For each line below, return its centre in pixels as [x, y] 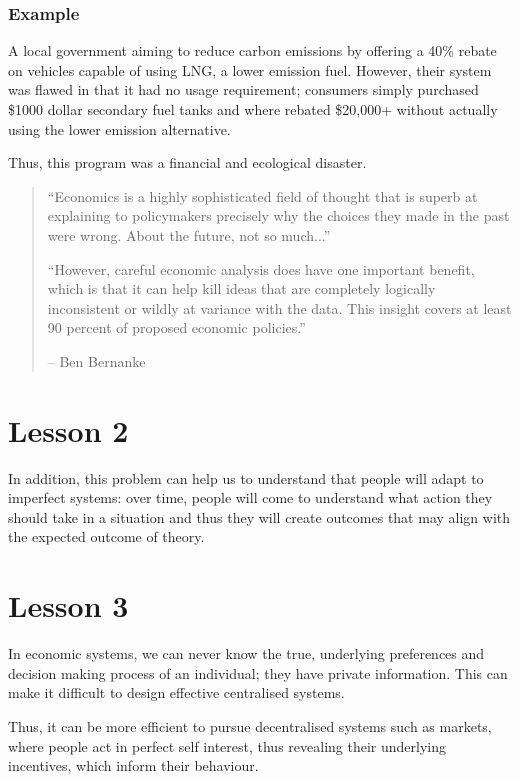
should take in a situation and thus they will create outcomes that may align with [259, 516]
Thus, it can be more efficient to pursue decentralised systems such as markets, [250, 725]
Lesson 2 [68, 429]
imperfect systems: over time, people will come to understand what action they [250, 497]
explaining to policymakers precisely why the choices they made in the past [278, 215]
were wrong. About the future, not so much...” [189, 234]
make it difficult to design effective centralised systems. [176, 692]
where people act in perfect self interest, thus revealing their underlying [227, 745]
